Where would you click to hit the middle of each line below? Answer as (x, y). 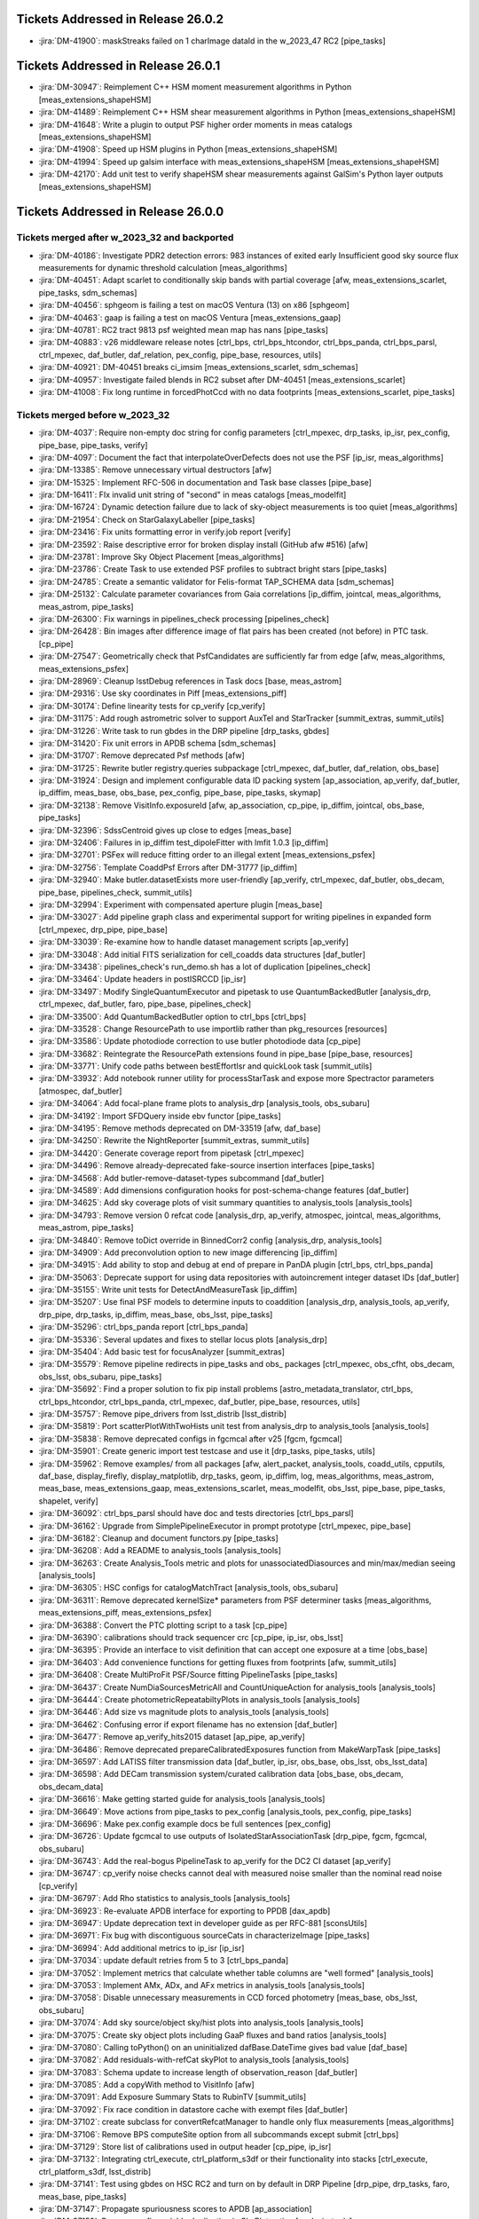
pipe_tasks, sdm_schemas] (88, 292)
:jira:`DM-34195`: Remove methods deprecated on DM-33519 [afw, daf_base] (180, 1128)
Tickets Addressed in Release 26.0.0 (120, 212)
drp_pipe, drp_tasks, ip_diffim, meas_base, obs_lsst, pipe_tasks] (156, 1315)
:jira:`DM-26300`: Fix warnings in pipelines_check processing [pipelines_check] (184, 619)
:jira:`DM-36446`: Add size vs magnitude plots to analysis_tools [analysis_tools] (184, 1712)
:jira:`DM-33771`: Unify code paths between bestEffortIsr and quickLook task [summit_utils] (205, 1066)
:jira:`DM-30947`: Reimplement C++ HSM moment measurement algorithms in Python (195, 87)
